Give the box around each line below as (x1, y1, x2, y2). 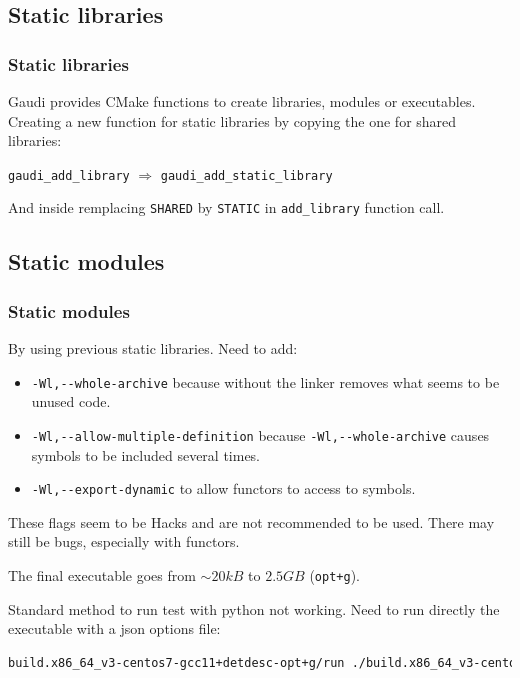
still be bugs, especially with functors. (8, 531, 240, 552)
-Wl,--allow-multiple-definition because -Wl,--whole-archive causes (31, 424, 490, 445)
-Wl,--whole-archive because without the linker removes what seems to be (31, 371, 500, 392)
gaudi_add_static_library (160, 168, 333, 183)
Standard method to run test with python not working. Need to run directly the (8, 598, 500, 619)
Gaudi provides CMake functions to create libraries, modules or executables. (8, 91, 476, 111)
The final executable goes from (8, 565, 196, 586)
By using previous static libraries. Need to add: (8, 338, 298, 359)
